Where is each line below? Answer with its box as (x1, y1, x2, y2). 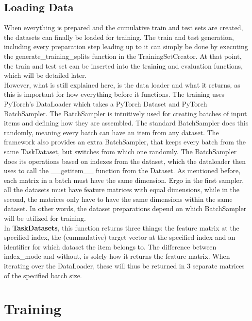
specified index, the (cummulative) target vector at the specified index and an (4, 232, 235, 242)
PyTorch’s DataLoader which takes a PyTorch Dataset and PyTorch (4, 98, 207, 108)
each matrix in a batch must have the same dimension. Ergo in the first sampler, (4, 175, 244, 185)
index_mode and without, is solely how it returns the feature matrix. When (4, 251, 230, 261)
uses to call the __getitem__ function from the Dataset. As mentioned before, (4, 165, 241, 176)
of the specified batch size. (4, 270, 82, 280)
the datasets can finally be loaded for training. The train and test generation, (4, 32, 234, 42)
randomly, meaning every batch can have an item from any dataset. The (4, 127, 219, 137)
